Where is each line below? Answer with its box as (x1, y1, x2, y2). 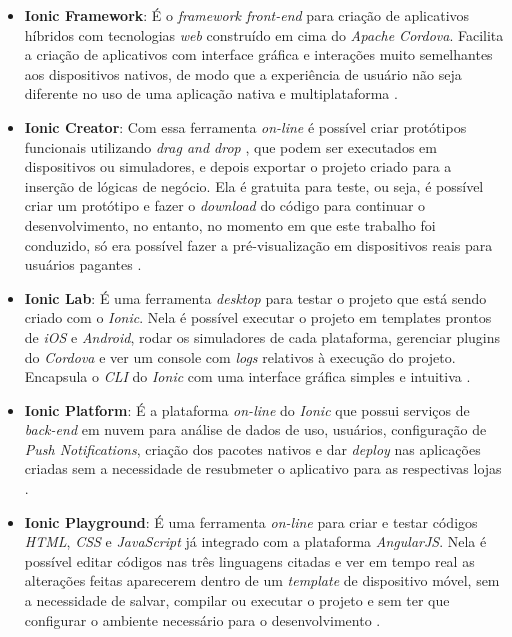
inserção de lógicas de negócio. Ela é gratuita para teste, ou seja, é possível (24, 175, 484, 196)
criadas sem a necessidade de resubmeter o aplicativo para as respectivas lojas (24, 458, 502, 479)
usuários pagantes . (24, 254, 142, 275)
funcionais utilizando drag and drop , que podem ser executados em (24, 136, 437, 157)
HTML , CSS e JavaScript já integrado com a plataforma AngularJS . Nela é (24, 531, 487, 552)
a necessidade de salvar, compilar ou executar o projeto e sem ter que (24, 590, 450, 611)
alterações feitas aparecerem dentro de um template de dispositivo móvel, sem (24, 570, 500, 591)
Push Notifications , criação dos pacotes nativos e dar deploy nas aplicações (24, 438, 481, 459)
